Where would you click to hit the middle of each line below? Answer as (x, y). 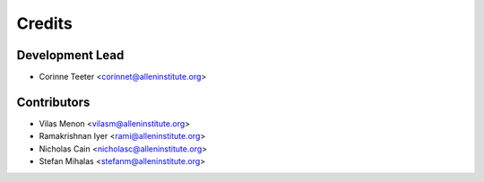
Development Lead (70, 55)
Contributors (53, 102)
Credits (45, 23)
